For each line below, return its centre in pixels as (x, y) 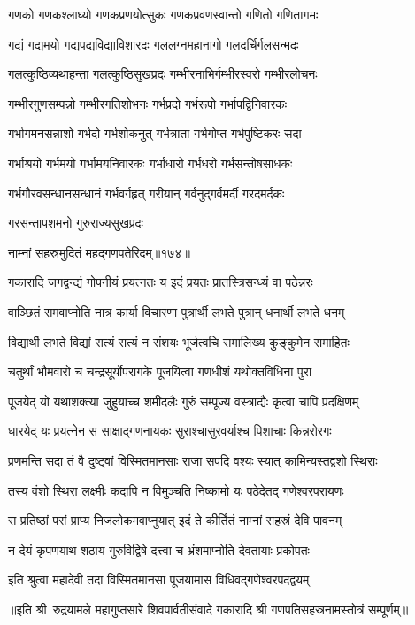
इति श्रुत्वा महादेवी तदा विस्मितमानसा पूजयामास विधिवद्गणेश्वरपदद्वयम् (159, 579)
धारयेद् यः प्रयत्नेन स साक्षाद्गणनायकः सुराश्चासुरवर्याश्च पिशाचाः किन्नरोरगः (170, 431)
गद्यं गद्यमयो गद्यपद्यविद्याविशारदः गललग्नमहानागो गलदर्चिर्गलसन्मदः (154, 44)
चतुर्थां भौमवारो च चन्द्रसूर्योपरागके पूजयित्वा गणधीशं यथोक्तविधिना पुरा (160, 371)
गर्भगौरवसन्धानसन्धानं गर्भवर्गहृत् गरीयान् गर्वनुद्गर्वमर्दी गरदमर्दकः (146, 193)
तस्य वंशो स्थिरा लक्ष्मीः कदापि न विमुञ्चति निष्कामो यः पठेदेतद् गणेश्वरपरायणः (176, 490)
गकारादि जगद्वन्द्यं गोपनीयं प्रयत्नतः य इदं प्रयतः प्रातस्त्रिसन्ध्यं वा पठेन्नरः (161, 282)
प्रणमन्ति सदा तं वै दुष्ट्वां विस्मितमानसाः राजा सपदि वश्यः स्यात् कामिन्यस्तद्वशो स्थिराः (193, 460)
